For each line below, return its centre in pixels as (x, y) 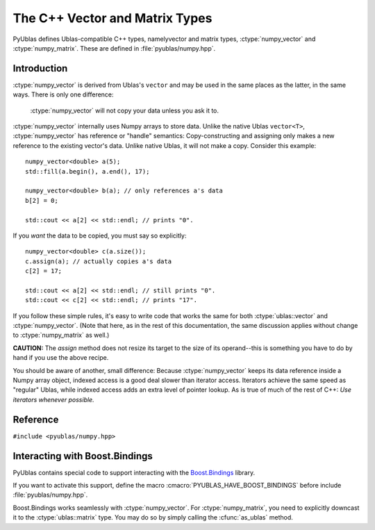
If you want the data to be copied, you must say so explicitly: (100, 235)
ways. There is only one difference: (63, 94)
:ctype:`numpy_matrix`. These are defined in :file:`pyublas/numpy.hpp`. (114, 48)
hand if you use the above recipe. (61, 358)
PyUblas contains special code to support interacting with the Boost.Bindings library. (134, 472)
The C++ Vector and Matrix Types (112, 18)
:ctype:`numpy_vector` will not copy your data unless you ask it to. (124, 110)
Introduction (40, 68)
